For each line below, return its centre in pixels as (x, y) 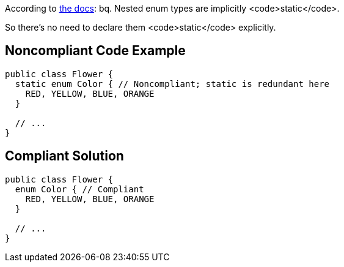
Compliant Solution (64, 156)
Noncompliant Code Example (95, 51)
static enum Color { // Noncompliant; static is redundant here (172, 84)
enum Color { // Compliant (79, 189)
